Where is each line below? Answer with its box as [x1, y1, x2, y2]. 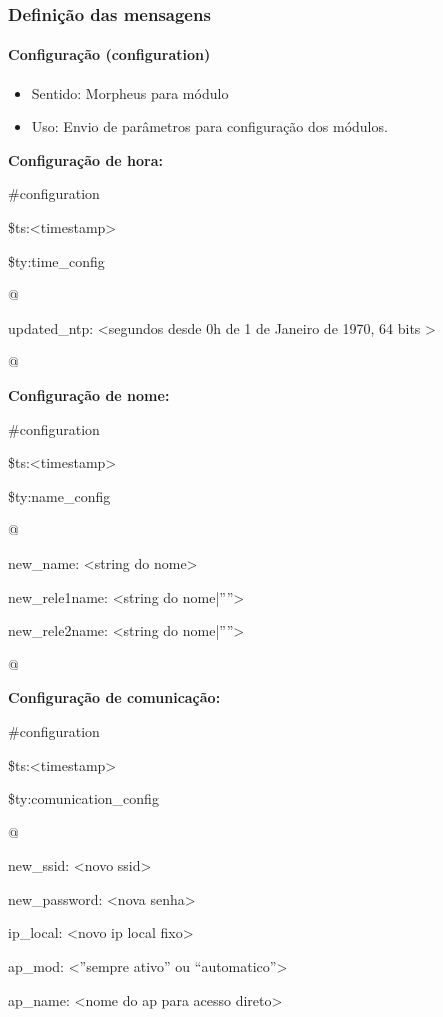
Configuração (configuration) [8, 44, 211, 65]
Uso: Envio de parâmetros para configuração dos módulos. [31, 116, 388, 137]
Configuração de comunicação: [8, 687, 221, 708]
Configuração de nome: [8, 384, 170, 405]
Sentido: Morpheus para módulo [31, 82, 229, 103]
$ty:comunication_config [8, 788, 159, 809]
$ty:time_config [8, 250, 105, 271]
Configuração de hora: [8, 149, 164, 170]
